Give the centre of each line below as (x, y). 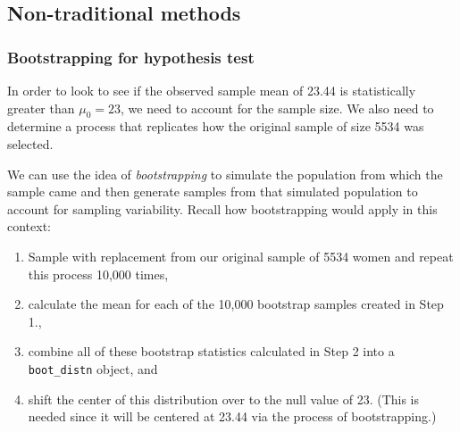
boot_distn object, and (93, 368)
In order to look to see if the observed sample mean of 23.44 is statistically (212, 90)
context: (29, 226)
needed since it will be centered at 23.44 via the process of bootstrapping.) (232, 416)
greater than (41, 108)
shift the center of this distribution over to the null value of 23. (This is (224, 399)
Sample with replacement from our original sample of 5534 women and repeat (241, 256)
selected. (30, 143)
